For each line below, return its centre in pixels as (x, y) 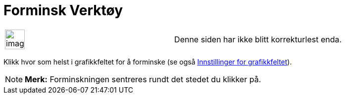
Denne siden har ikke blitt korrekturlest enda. (258, 39)
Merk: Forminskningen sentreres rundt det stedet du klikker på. (143, 79)
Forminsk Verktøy (63, 10)
